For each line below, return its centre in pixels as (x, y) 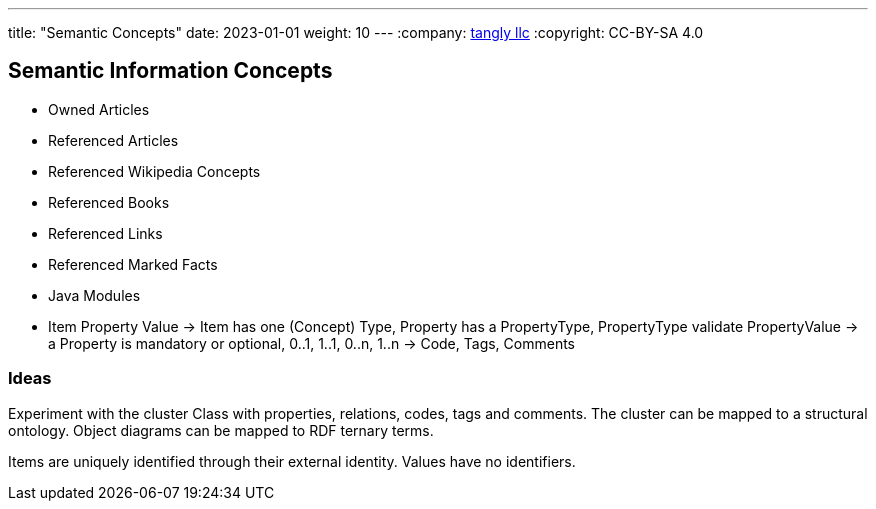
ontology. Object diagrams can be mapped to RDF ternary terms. (221, 430)
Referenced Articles (113, 140)
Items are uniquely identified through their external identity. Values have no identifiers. (292, 461)
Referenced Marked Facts (133, 264)
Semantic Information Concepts (170, 71)
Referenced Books (109, 202)
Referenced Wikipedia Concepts (154, 171)
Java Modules (94, 295)
